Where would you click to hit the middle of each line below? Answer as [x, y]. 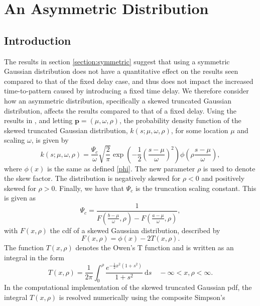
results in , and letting [38, 120]
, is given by [50, 140]
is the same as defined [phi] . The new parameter [121, 168]
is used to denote [229, 168]
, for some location [200, 130]
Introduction [38, 40]
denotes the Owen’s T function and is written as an [155, 247]
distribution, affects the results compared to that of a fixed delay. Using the [120, 110]
